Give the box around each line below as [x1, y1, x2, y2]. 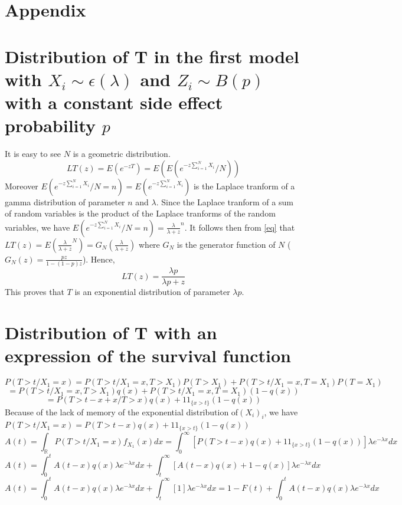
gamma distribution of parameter [5, 195, 125, 208]
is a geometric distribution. [73, 147, 171, 160]
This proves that [5, 286, 64, 298]
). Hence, [82, 252, 115, 265]
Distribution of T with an [5, 320, 217, 344]
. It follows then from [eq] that [184, 221, 295, 233]
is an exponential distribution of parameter [74, 286, 230, 298]
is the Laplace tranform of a [193, 179, 295, 192]
